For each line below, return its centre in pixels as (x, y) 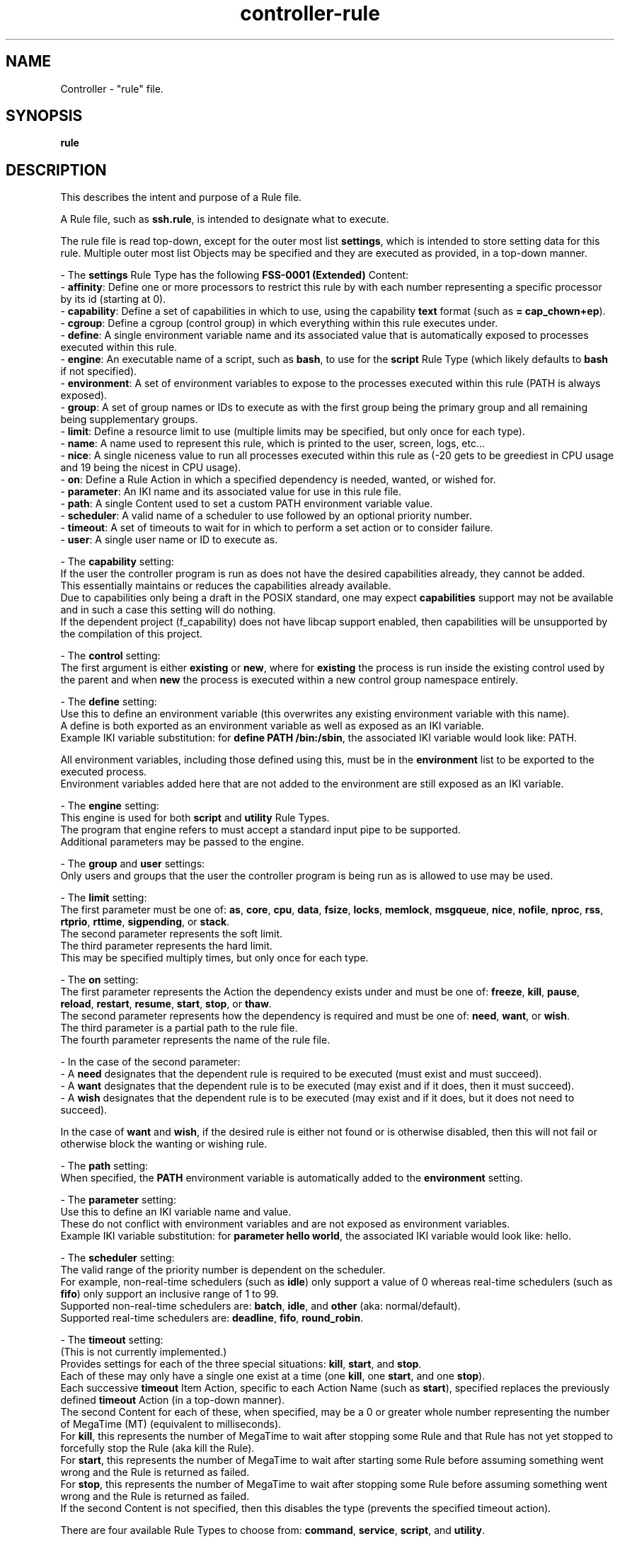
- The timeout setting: (112, 1340)
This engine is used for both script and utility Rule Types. (195, 818)
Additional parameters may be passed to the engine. (182, 842)
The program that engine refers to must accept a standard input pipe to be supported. (260, 830)
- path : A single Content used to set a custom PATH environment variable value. (247, 504)
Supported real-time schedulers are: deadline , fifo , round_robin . (212, 1318)
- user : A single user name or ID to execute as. (169, 540)
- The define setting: (109, 702)
